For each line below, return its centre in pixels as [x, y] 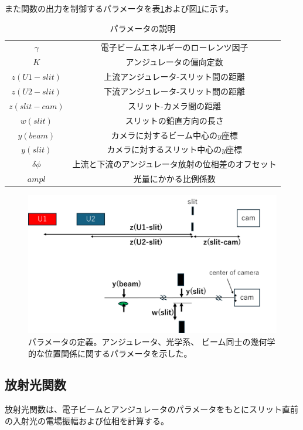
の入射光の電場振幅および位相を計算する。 [87, 420]
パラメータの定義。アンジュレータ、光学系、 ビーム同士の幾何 [148, 341]
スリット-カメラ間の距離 [174, 105]
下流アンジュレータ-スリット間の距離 [175, 91]
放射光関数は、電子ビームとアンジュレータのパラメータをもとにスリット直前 [152, 409]
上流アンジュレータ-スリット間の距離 [175, 77]
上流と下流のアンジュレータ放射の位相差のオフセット [174, 164]
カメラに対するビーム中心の [164, 135]
